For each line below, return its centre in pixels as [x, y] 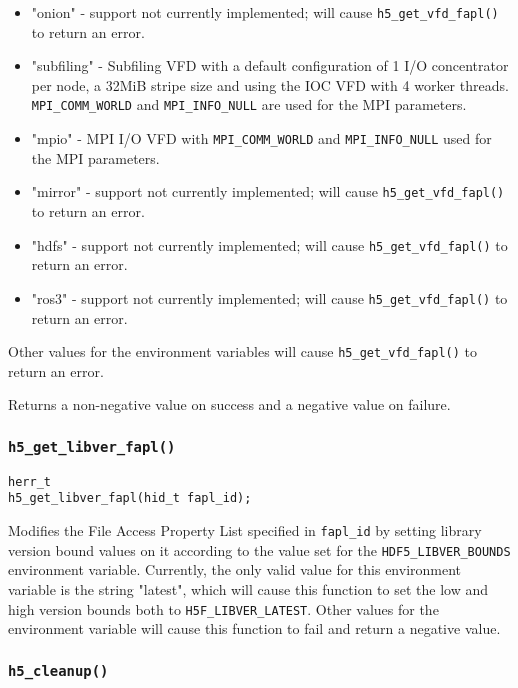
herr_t [29, 481]
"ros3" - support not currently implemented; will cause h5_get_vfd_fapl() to [269, 297]
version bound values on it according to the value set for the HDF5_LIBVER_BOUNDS [259, 549]
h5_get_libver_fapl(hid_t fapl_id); [130, 498]
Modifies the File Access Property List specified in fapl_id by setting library [245, 530]
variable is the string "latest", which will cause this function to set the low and [248, 588]
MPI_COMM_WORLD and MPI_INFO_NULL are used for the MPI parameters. [249, 104]
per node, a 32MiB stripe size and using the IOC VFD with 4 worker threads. [270, 84]
